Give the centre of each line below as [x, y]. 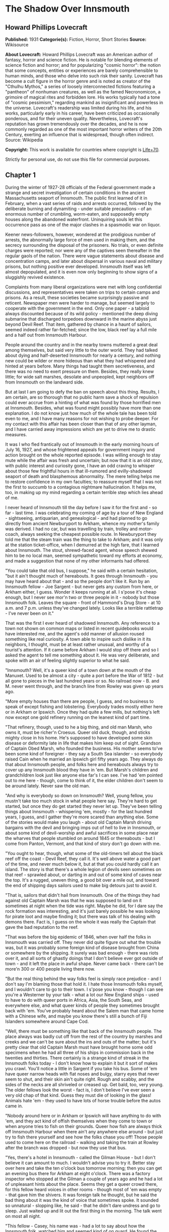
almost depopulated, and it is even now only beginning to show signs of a [81, 271]
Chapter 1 [21, 175]
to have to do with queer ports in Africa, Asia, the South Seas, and [74, 1000]
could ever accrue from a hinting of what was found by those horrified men [83, 402]
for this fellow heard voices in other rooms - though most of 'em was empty [83, 1189]
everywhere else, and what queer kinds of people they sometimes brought [82, 1005]
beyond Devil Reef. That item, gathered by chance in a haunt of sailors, [79, 324]
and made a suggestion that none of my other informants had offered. [77, 560]
